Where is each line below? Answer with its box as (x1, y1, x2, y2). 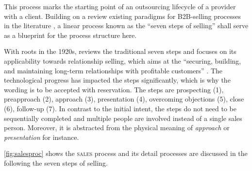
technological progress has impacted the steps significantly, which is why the (4, 75, 231, 85)
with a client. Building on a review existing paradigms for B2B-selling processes (4, 11, 241, 21)
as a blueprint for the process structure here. (4, 30, 137, 40)
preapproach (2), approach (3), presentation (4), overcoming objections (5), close (4, 94, 244, 104)
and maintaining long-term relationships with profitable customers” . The (4, 65, 223, 75)
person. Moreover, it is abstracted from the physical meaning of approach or (4, 122, 230, 133)
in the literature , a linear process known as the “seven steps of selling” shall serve (4, 20, 249, 31)
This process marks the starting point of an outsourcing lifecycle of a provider (4, 1, 236, 11)
